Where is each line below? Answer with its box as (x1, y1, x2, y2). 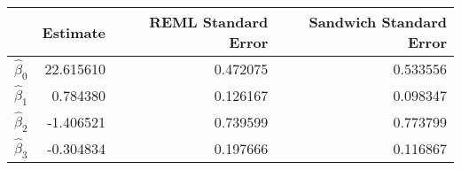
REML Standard (149, 12, 269, 32)
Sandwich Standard (309, 12, 447, 32)
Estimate (42, 21, 106, 42)
